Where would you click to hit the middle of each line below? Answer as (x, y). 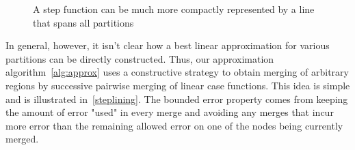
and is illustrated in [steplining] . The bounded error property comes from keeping (177, 99)
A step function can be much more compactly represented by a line (174, 9)
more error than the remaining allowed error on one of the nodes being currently (174, 125)
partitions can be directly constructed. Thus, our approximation (140, 58)
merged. (22, 139)
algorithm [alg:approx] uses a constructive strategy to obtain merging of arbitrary (177, 72)
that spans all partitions (83, 22)
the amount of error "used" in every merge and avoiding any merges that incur (170, 112)
